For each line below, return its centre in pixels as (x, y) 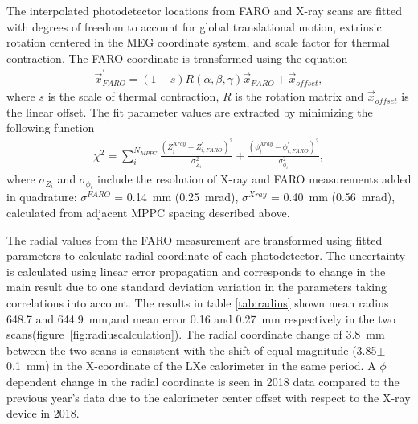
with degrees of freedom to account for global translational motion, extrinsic (194, 26)
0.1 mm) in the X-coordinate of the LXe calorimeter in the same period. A (191, 366)
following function (51, 128)
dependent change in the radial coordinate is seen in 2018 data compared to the (203, 382)
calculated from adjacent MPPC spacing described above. (148, 213)
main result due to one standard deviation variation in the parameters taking (197, 287)
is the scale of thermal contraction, (133, 96)
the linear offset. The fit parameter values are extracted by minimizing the (190, 111)
